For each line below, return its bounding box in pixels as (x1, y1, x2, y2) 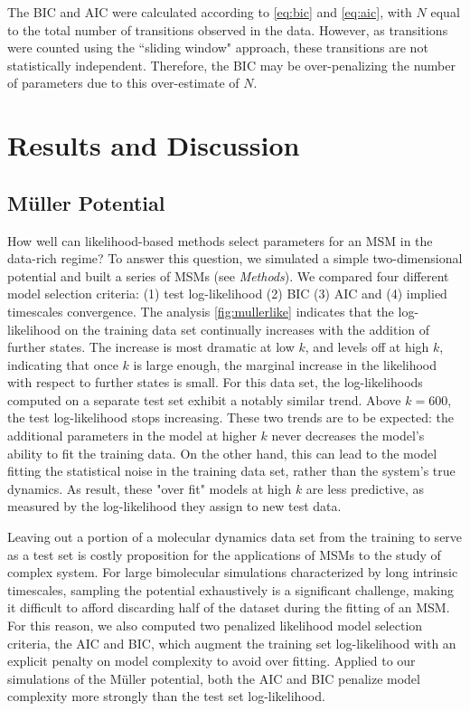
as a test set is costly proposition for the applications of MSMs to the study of (7, 545, 441, 564)
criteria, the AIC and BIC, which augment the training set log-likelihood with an (7, 633, 456, 652)
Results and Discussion (7, 127, 300, 164)
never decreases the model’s (271, 426, 425, 445)
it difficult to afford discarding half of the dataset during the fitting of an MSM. (7, 598, 450, 617)
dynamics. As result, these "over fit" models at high (7, 479, 292, 498)
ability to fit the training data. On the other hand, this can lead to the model (7, 443, 437, 462)
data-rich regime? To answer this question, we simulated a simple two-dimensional (7, 249, 463, 268)
